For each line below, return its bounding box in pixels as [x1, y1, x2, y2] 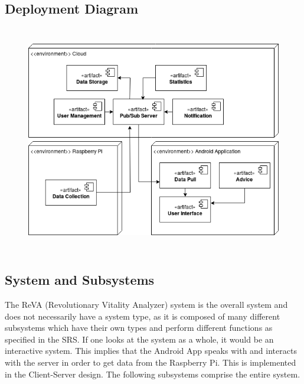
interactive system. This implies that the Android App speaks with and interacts [5, 344, 297, 357]
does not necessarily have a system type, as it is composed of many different [5, 310, 280, 322]
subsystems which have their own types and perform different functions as [5, 321, 273, 334]
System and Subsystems [5, 271, 155, 289]
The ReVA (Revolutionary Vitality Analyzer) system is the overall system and [5, 298, 288, 310]
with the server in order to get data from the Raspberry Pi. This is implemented [5, 356, 296, 368]
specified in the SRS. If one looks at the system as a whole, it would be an [5, 333, 274, 345]
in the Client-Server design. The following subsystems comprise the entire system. [5, 367, 300, 380]
